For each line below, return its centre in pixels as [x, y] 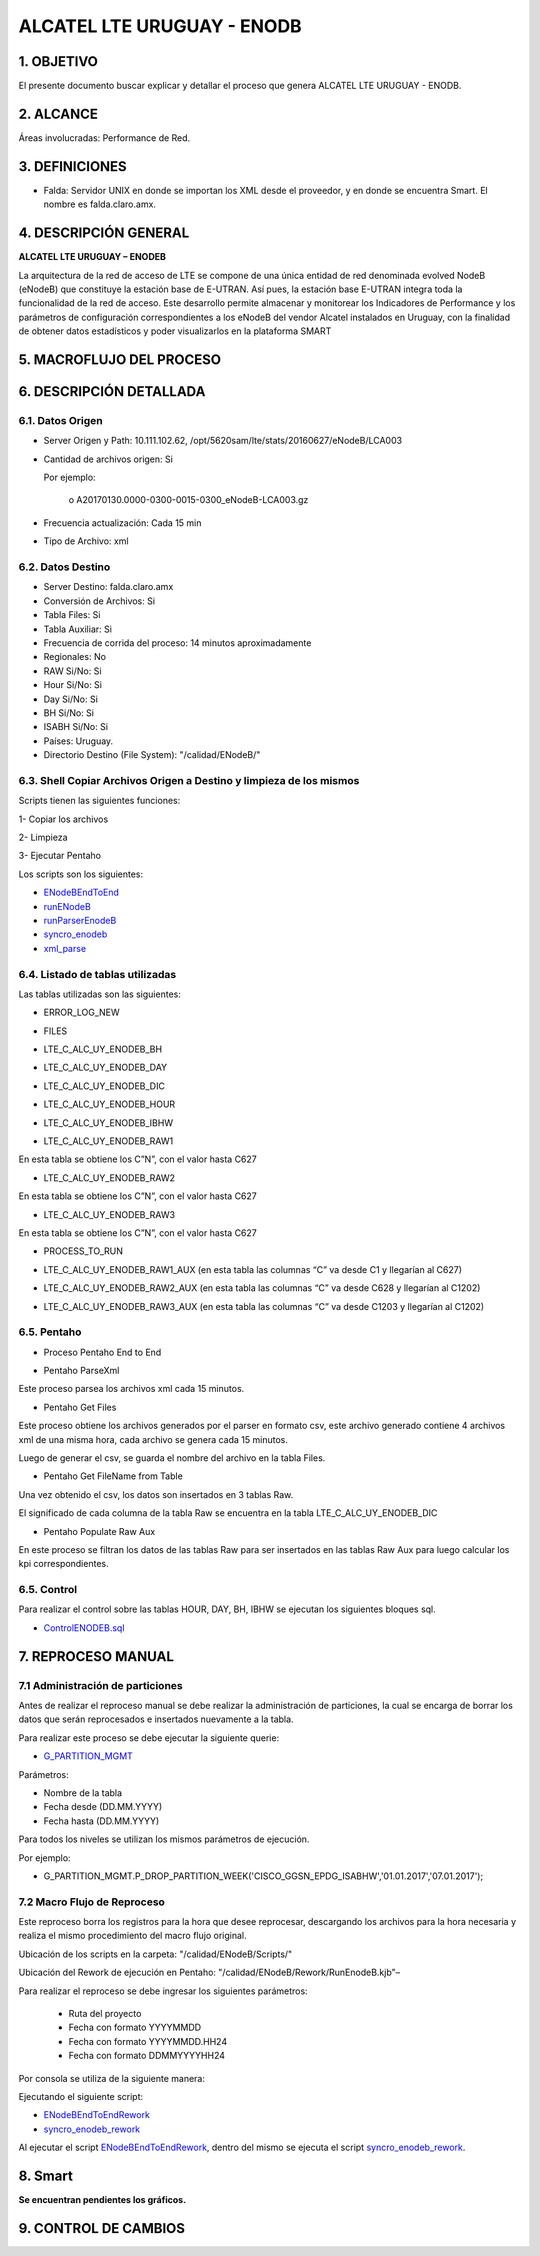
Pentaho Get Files [80, 1407]
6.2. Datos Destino [64, 567]
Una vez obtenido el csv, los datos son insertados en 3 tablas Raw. [156, 1494]
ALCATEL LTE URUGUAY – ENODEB [92, 257]
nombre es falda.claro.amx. [100, 204]
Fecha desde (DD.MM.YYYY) [103, 1807]
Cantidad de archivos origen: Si [108, 459]
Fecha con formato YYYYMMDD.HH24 [148, 2041]
